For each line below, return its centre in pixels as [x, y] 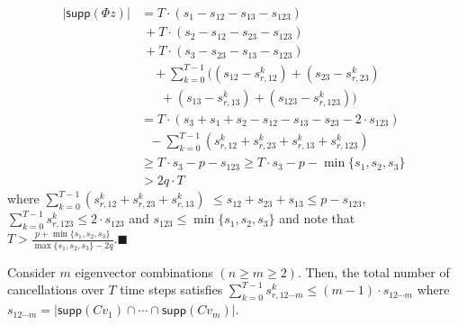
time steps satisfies [171, 289]
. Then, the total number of [373, 271]
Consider [31, 271]
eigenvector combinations [144, 271]
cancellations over [56, 289]
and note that [317, 218]
